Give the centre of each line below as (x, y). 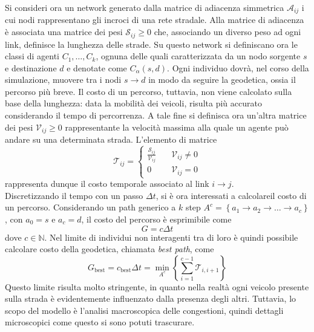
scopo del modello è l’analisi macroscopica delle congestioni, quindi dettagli (144, 310)
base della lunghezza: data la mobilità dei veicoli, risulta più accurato (133, 103)
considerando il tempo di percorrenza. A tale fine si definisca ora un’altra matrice (156, 115)
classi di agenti (32, 56)
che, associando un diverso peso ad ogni (227, 32)
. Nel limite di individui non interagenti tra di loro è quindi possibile (171, 237)
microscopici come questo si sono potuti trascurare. (100, 322)
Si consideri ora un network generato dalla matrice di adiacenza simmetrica (145, 7)
